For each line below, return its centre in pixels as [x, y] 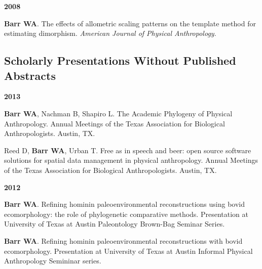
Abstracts [30, 75]
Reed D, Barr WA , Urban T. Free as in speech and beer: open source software [128, 150]
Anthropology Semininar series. [53, 261]
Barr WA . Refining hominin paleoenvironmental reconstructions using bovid [125, 204]
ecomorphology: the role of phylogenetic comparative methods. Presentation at [126, 214]
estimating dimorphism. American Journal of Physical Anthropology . [110, 33]
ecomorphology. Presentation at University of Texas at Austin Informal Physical [128, 251]
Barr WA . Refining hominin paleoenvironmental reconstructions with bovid [123, 240]
